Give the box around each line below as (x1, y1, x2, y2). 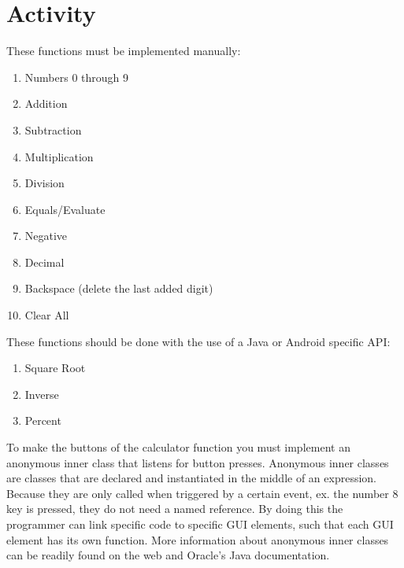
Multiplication (24, 148, 94, 164)
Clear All (24, 307, 69, 323)
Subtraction (24, 121, 82, 138)
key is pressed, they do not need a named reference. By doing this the (6, 500, 343, 517)
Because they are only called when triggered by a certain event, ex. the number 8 (6, 485, 398, 501)
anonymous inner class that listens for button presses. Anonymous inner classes (6, 454, 389, 470)
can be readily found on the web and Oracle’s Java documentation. (6, 547, 330, 563)
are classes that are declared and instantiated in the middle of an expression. (6, 470, 376, 486)
